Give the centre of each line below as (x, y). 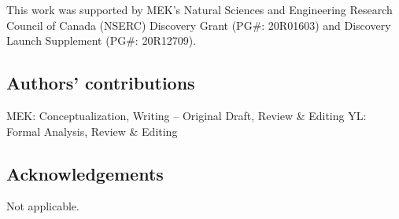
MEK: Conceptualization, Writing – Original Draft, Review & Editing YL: (187, 115)
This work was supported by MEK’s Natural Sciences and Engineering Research (199, 9)
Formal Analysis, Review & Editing (92, 131)
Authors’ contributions (101, 83)
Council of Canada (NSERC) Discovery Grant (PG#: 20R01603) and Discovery (199, 25)
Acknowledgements (85, 173)
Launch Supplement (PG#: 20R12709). (102, 40)
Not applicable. (43, 206)
